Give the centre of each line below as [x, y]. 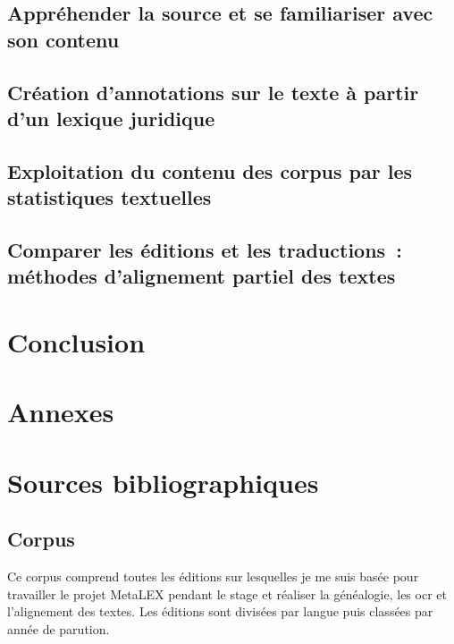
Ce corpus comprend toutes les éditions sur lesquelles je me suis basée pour [213, 576]
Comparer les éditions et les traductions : [205, 249]
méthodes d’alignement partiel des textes [202, 276]
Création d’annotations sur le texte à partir [213, 92]
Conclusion [76, 341]
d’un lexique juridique [111, 118]
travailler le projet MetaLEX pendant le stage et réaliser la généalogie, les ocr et [227, 593]
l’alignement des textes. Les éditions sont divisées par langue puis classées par [220, 611]
